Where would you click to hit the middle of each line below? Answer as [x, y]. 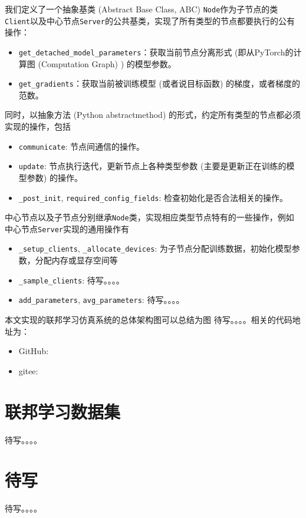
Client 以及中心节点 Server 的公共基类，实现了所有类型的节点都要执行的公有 [150, 20]
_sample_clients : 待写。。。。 [71, 280]
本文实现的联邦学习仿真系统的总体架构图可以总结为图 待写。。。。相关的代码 [149, 320]
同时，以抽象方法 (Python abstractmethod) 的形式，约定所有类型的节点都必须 [153, 115]
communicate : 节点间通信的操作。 [82, 146]
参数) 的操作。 [55, 177]
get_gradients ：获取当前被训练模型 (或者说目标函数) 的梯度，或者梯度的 [159, 83]
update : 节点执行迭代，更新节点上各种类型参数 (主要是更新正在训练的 [152, 166]
